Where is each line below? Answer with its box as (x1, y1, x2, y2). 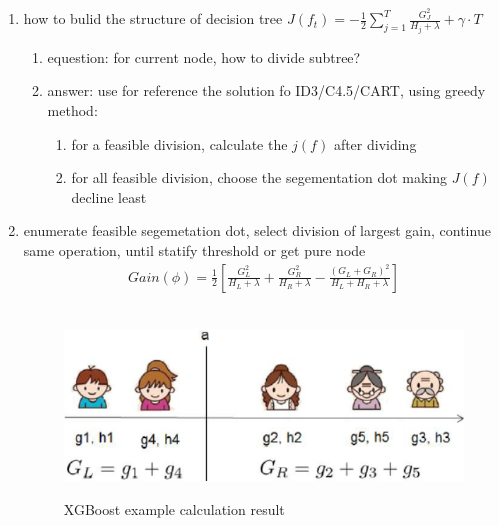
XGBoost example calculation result (63, 498, 285, 519)
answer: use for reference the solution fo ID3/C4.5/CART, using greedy (47, 80, 486, 101)
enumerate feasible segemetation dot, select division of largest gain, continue (23, 220, 491, 241)
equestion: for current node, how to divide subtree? (47, 46, 361, 67)
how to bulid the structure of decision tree (23, 8, 283, 29)
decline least (71, 186, 147, 207)
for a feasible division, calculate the (71, 133, 288, 154)
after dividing (333, 133, 417, 154)
